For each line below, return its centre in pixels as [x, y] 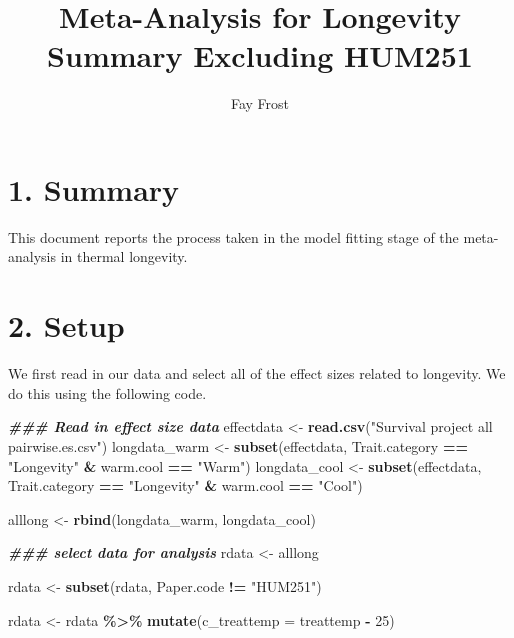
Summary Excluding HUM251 [260, 55]
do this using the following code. [107, 392]
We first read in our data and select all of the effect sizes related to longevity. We [257, 373]
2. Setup [66, 325]
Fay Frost [260, 103]
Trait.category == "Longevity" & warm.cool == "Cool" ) [185, 485]
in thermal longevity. [124, 256]
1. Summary [94, 188]
